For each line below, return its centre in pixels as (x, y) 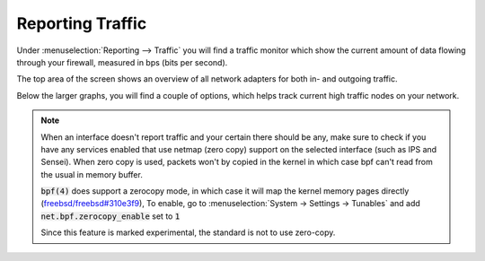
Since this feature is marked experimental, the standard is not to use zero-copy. (188, 232)
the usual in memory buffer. (92, 174)
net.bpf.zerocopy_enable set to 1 (110, 216)
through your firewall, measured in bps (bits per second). (122, 62)
